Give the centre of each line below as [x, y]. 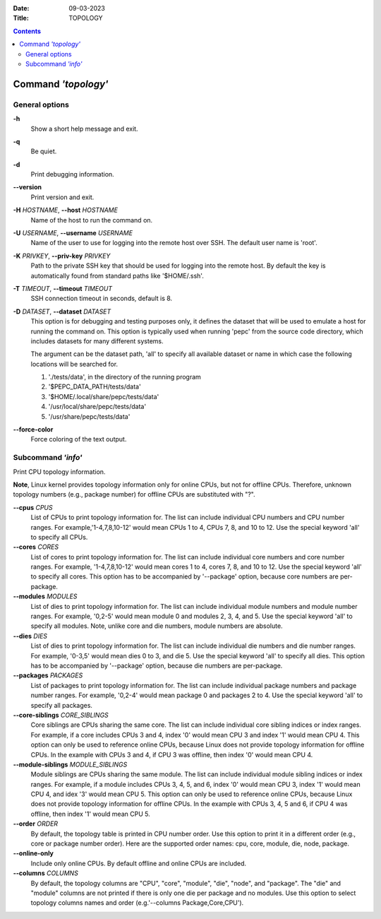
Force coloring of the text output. [79, 439]
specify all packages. [62, 705]
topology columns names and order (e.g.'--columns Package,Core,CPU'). [137, 903]
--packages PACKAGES [48, 675]
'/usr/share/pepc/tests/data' [89, 416]
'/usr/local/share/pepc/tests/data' [97, 407]
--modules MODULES [45, 596]
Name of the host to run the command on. [92, 220]
